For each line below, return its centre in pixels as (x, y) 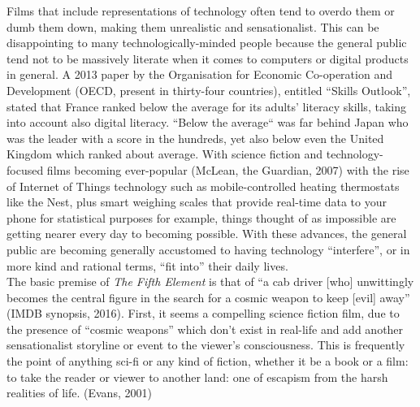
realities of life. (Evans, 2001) (79, 393)
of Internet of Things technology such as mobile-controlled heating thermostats (203, 186)
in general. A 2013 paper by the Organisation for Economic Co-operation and (199, 74)
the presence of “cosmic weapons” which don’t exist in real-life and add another (205, 329)
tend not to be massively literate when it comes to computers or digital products (208, 58)
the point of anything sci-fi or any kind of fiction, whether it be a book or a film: (208, 361)
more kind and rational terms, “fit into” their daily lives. (147, 265)
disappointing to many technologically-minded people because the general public (207, 43)
